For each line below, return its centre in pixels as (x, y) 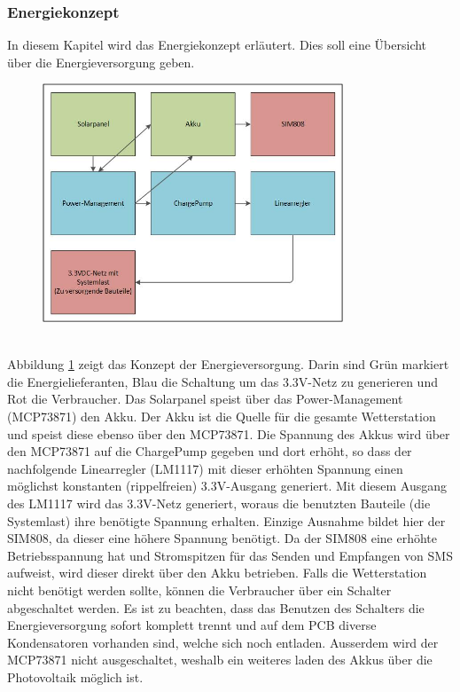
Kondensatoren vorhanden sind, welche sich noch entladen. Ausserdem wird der (223, 642)
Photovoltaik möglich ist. (75, 676)
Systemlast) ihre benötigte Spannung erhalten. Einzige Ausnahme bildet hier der (226, 520)
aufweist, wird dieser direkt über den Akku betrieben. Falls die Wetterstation (217, 573)
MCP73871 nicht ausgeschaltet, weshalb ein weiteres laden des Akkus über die (220, 660)
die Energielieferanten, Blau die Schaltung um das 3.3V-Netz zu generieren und (222, 381)
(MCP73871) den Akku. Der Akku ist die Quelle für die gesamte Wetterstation (222, 416)
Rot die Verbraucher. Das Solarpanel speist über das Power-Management (205, 399)
